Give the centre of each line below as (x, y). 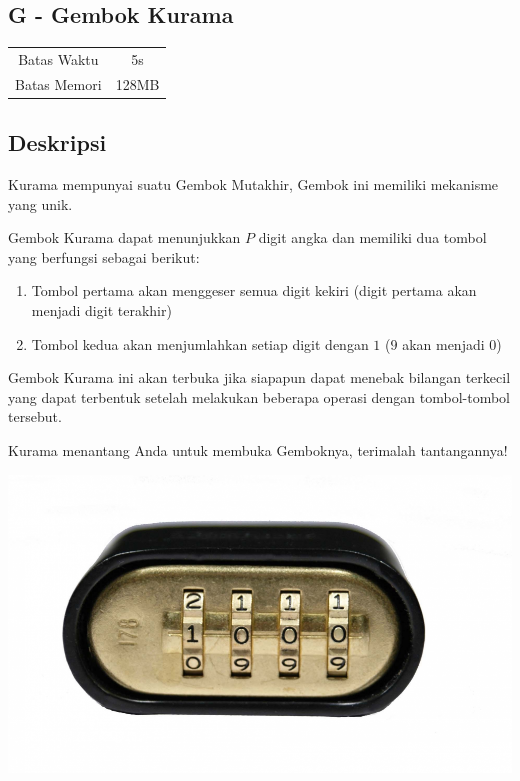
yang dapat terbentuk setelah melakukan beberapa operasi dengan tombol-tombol (259, 396)
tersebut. (35, 416)
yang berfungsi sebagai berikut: (104, 256)
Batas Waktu (58, 58)
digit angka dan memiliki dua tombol (372, 237)
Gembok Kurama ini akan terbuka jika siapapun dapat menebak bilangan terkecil (259, 377)
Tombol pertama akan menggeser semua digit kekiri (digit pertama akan (254, 290)
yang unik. (40, 203)
